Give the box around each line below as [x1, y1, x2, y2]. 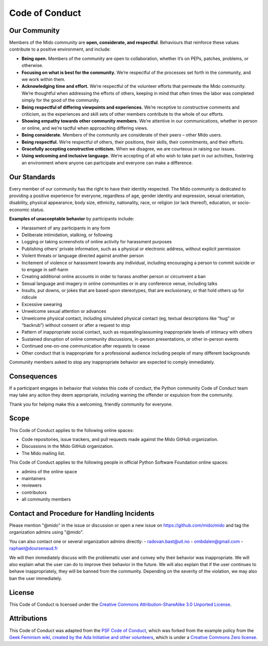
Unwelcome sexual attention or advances [21, 308, 107, 314]
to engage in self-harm [21, 266, 69, 273]
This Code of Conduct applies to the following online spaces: [9, 427, 134, 433]
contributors [21, 489, 47, 495]
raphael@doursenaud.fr [9, 545, 58, 551]
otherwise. [21, 63, 44, 69]
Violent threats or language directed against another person [21, 253, 144, 259]
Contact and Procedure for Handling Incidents [9, 509, 155, 517]
